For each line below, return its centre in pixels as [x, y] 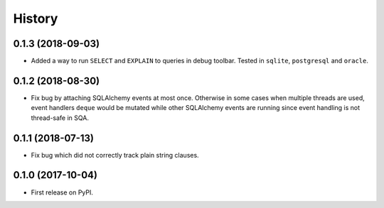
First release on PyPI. [62, 192]
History [36, 18]
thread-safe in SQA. [60, 118]
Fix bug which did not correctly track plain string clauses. [115, 155]
